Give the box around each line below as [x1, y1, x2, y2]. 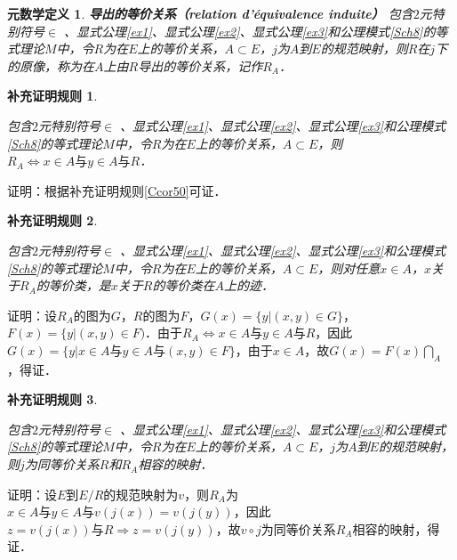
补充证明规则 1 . [7, 86, 98, 105]
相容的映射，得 [352, 519, 440, 538]
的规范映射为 [103, 484, 179, 503]
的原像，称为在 [7, 56, 94, 75]
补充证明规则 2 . [7, 211, 98, 230]
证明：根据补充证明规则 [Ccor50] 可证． [7, 181, 227, 199]
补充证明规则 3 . [7, 390, 98, 409]
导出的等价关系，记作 [138, 56, 263, 75]
